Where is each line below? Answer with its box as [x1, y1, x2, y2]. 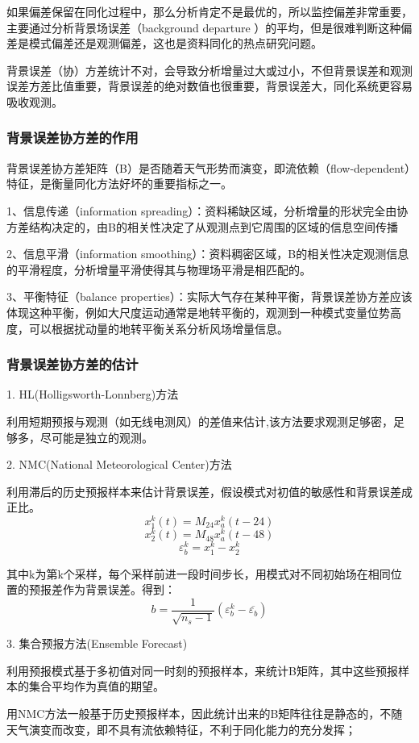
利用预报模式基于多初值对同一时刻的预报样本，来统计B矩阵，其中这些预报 [6, 662, 398, 678]
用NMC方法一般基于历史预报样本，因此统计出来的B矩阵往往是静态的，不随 [6, 705, 403, 722]
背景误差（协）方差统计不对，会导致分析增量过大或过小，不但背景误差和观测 [6, 61, 413, 78]
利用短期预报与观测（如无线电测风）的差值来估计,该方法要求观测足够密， [6, 412, 393, 429]
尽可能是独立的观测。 [39, 428, 153, 445]
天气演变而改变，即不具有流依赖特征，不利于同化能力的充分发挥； [6, 720, 356, 737]
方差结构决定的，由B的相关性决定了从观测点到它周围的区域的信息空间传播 [6, 218, 398, 235]
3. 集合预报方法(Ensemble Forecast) [6, 635, 188, 652]
